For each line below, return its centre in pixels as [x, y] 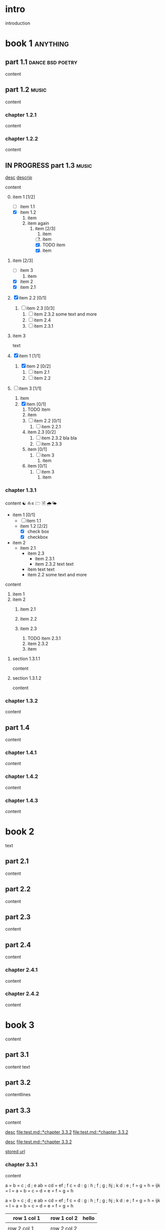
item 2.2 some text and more [57, 575]
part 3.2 [18, 1083]
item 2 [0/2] [39, 366]
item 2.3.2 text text [54, 564]
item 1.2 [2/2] [34, 526]
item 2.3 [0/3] [41, 308]
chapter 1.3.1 [21, 490]
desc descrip [19, 178]
